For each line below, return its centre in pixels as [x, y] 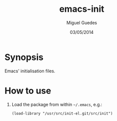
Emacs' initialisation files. [30, 71]
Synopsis [24, 57]
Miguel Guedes [82, 23]
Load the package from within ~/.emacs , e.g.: [57, 104]
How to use [28, 91]
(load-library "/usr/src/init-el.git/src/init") [62, 113]
